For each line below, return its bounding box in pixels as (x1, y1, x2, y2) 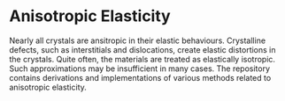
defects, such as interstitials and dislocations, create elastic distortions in (9, 44, 276, 54)
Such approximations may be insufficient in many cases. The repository (9, 63, 271, 74)
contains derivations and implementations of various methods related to (9, 72, 272, 83)
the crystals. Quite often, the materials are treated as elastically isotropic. (9, 54, 276, 64)
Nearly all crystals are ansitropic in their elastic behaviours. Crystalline (9, 35, 266, 46)
